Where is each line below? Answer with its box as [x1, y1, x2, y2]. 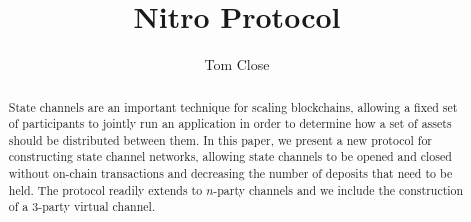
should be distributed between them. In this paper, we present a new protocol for [8, 131, 433, 148]
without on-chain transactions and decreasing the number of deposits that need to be [8, 165, 453, 182]
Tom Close [204, 54, 270, 75]
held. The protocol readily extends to [8, 181, 203, 198]
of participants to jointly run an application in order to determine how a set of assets [8, 115, 452, 132]
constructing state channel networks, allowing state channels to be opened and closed [8, 148, 452, 165]
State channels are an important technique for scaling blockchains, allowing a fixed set [8, 98, 458, 115]
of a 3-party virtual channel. [8, 198, 156, 215]
